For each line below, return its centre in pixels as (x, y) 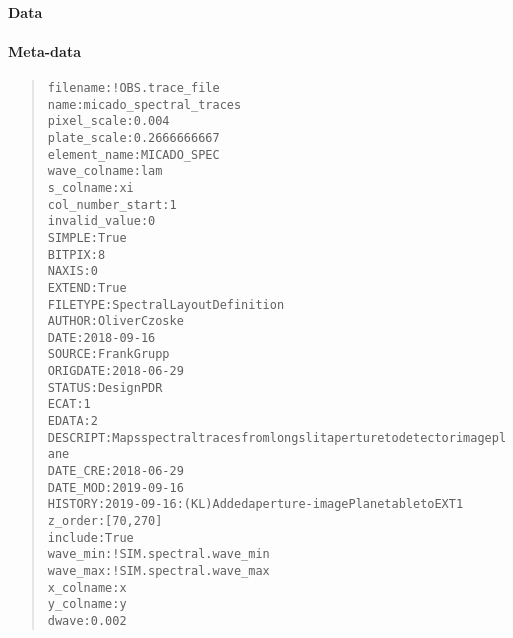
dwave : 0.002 (87, 620)
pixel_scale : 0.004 (108, 121)
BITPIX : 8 (76, 254)
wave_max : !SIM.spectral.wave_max (158, 571)
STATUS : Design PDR (105, 387)
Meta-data (44, 50)
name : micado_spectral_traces (144, 104)
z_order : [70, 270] (105, 521)
